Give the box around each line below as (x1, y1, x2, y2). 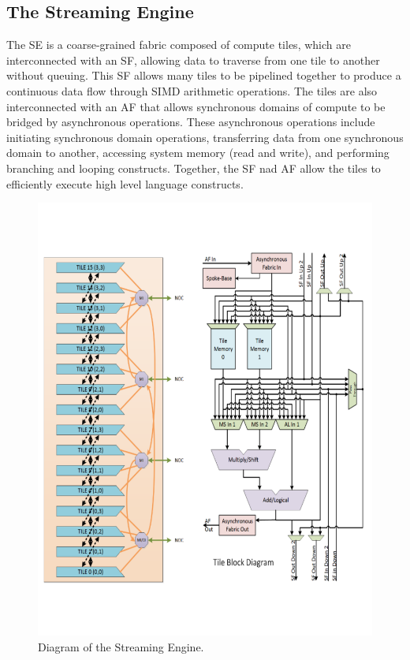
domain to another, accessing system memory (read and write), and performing (6, 144, 389, 161)
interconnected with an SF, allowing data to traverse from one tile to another (6, 51, 380, 68)
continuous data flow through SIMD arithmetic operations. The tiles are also (6, 82, 378, 99)
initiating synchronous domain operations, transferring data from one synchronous (6, 129, 404, 145)
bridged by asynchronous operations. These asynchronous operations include (6, 114, 375, 130)
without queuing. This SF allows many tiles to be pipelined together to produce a (6, 67, 401, 84)
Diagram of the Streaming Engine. (38, 638, 204, 654)
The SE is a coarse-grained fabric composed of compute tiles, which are (6, 36, 351, 53)
